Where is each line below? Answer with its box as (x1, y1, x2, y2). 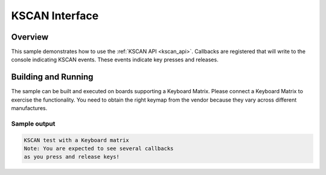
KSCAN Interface (11, 9, 99, 22)
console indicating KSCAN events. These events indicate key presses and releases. (11, 56, 219, 63)
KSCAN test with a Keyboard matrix (24, 137, 129, 144)
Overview (11, 32, 49, 42)
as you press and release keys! (24, 153, 120, 161)
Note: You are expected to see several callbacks (24, 145, 174, 152)
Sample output (11, 119, 56, 127)
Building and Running (11, 72, 94, 82)
